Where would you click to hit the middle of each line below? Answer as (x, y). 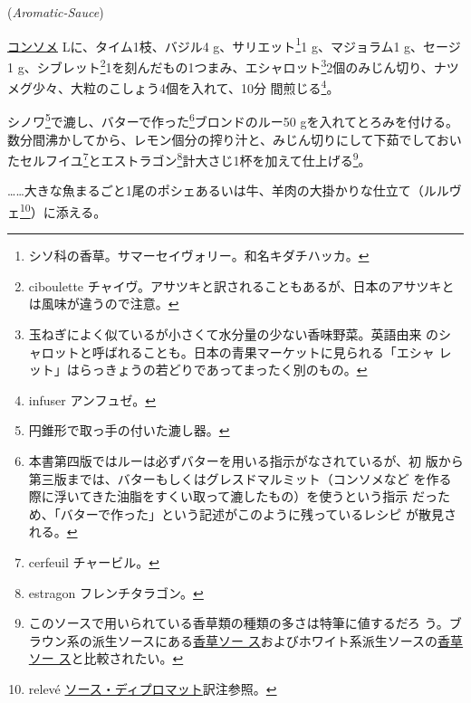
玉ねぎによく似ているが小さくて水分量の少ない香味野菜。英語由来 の (234, 334)
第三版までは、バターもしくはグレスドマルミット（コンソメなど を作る (240, 478)
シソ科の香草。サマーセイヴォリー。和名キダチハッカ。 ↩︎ (199, 256)
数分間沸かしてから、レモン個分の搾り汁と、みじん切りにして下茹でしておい (235, 139)
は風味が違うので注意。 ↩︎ (104, 304)
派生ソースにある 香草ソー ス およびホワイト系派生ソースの (265, 640)
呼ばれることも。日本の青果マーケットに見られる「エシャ (263, 351)
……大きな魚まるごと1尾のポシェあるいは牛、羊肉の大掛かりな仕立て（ (216, 190)
